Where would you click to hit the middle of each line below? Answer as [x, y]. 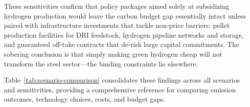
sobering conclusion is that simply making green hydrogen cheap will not [113, 53]
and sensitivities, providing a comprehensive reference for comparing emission [120, 89]
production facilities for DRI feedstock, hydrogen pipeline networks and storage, [124, 34]
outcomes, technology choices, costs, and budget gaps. [85, 99]
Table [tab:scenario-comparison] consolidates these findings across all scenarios [122, 80]
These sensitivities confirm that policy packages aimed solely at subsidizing [117, 6]
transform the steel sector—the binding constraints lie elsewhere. [101, 63]
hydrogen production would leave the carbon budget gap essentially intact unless [125, 15]
